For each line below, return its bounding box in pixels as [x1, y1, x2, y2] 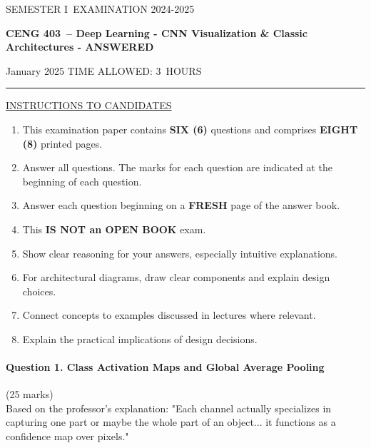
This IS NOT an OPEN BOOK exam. [22, 221, 206, 236]
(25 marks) [6, 387, 54, 402]
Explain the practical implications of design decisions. [22, 331, 258, 346]
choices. [22, 283, 56, 298]
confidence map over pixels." [6, 429, 129, 444]
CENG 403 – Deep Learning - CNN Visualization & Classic [6, 25, 308, 40]
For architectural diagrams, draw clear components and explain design [22, 270, 330, 285]
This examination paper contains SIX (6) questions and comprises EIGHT [22, 121, 358, 136]
